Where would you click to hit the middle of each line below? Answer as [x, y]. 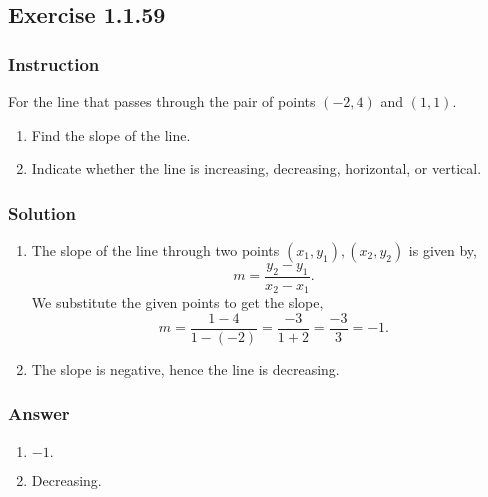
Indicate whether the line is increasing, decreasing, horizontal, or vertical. [256, 168]
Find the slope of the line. [111, 134]
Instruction [54, 63]
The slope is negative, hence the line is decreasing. [185, 368]
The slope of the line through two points [155, 250]
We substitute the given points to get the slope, [177, 302]
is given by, [442, 250]
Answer [39, 413]
